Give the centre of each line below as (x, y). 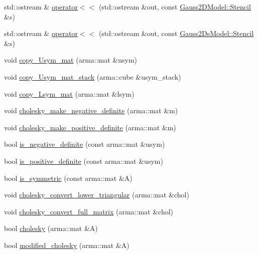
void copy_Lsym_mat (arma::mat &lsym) (69, 93)
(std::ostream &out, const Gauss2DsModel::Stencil (176, 33)
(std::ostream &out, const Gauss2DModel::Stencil (175, 7)
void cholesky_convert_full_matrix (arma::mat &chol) (89, 211)
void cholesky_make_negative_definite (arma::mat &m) (91, 110)
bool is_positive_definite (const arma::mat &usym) (84, 161)
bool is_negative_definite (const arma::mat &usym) (85, 144)
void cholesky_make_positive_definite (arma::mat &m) (90, 127)
